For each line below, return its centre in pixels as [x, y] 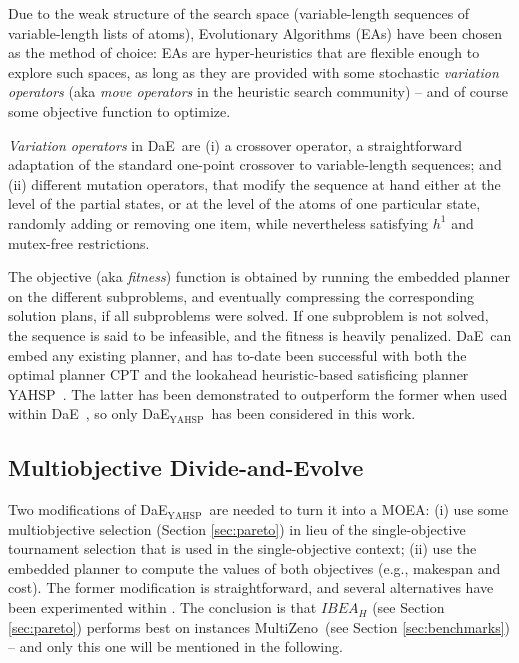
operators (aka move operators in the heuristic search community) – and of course [258, 91]
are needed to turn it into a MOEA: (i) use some [359, 509]
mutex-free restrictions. [79, 242]
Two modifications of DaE [88, 509]
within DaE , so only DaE [89, 413]
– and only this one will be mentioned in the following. [175, 646]
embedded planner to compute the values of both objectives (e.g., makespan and [254, 567]
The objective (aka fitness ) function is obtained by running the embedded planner [259, 276]
